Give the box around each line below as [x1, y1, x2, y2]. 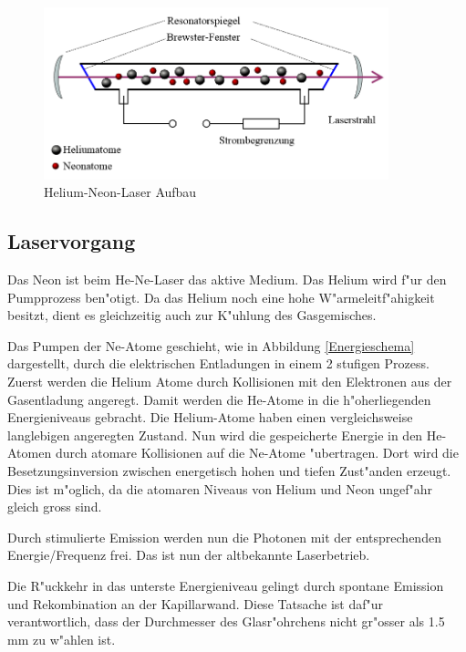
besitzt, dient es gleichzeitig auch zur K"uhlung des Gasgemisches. [7, 305, 377, 325]
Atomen [7, 443, 52, 462]
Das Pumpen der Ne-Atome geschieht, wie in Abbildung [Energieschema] [7, 336, 415, 355]
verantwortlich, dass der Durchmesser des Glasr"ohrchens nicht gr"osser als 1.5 [7, 612, 445, 631]
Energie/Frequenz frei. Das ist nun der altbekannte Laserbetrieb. [7, 545, 370, 564]
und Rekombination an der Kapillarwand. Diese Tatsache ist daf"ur [7, 594, 384, 613]
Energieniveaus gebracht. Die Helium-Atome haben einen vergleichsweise [7, 408, 413, 427]
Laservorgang [7, 227, 136, 255]
